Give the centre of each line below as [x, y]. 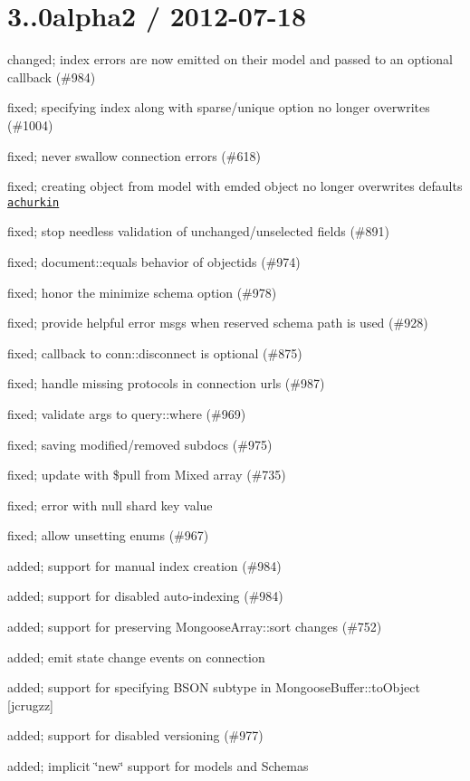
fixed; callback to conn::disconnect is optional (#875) [155, 352]
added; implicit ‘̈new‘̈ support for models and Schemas [158, 766]
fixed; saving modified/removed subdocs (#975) [140, 444]
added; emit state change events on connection [136, 657]
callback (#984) [52, 76]
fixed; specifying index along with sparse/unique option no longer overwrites [219, 107]
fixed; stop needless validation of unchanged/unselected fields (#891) [198, 231]
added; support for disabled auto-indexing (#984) [145, 596]
